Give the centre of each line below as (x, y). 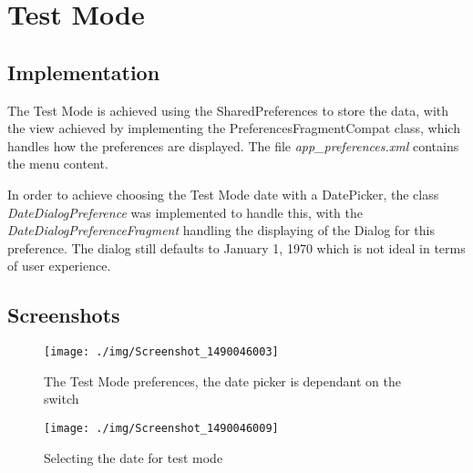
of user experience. (59, 266)
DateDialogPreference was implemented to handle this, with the (185, 212)
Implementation (84, 72)
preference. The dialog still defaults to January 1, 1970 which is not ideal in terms (236, 247)
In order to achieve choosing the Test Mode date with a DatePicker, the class (223, 194)
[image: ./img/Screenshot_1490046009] (161, 428)
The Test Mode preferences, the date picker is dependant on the (222, 380)
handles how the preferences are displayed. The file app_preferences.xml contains (233, 145)
